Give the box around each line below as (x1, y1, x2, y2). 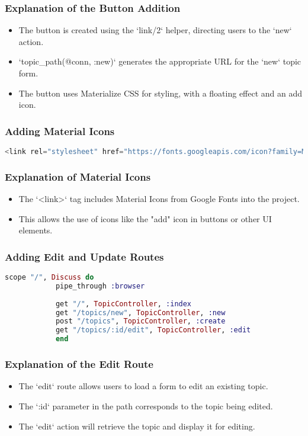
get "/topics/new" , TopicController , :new (55, 308, 226, 317)
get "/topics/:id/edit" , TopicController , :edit (55, 326, 251, 335)
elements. (18, 224, 53, 236)
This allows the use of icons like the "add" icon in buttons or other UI (18, 212, 272, 225)
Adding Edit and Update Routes (5, 249, 164, 264)
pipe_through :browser (55, 281, 145, 290)
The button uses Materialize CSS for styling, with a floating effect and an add (18, 86, 303, 99)
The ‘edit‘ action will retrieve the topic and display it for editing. (18, 419, 255, 432)
